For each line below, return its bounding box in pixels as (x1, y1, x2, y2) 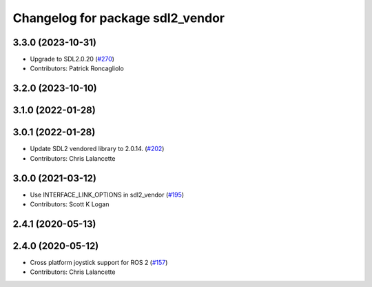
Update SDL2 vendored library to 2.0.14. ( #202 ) (30, 145, 165, 153)
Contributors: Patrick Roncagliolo (30, 64, 124, 72)
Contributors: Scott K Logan (30, 200, 110, 208)
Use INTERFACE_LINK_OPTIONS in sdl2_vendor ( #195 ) (30, 190, 185, 199)
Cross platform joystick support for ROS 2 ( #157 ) (30, 259, 168, 266)
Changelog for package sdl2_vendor (12, 10, 225, 26)
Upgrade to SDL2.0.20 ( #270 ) (30, 55, 115, 63)
